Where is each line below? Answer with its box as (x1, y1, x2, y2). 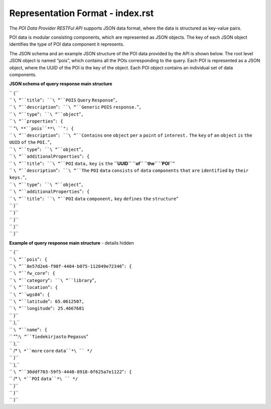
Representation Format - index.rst (9, 8, 154, 19)
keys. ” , (9, 174, 28, 180)
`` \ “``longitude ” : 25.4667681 (9, 305, 85, 312)
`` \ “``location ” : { (9, 284, 58, 290)
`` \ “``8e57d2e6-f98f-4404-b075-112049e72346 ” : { (9, 263, 132, 269)
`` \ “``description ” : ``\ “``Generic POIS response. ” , (9, 104, 142, 110)
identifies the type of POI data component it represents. (9, 41, 124, 47)
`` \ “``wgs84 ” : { (9, 291, 50, 297)
